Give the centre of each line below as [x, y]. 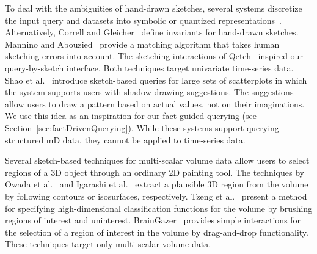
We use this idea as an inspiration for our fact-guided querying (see [131, 116]
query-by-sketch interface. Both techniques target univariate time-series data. [149, 67]
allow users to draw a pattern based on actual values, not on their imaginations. [155, 103]
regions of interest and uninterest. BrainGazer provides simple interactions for [153, 220]
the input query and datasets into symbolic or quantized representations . [143, 20]
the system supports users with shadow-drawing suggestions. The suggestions [149, 92]
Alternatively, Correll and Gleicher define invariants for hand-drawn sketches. [152, 32]
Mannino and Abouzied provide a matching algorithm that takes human [142, 44]
